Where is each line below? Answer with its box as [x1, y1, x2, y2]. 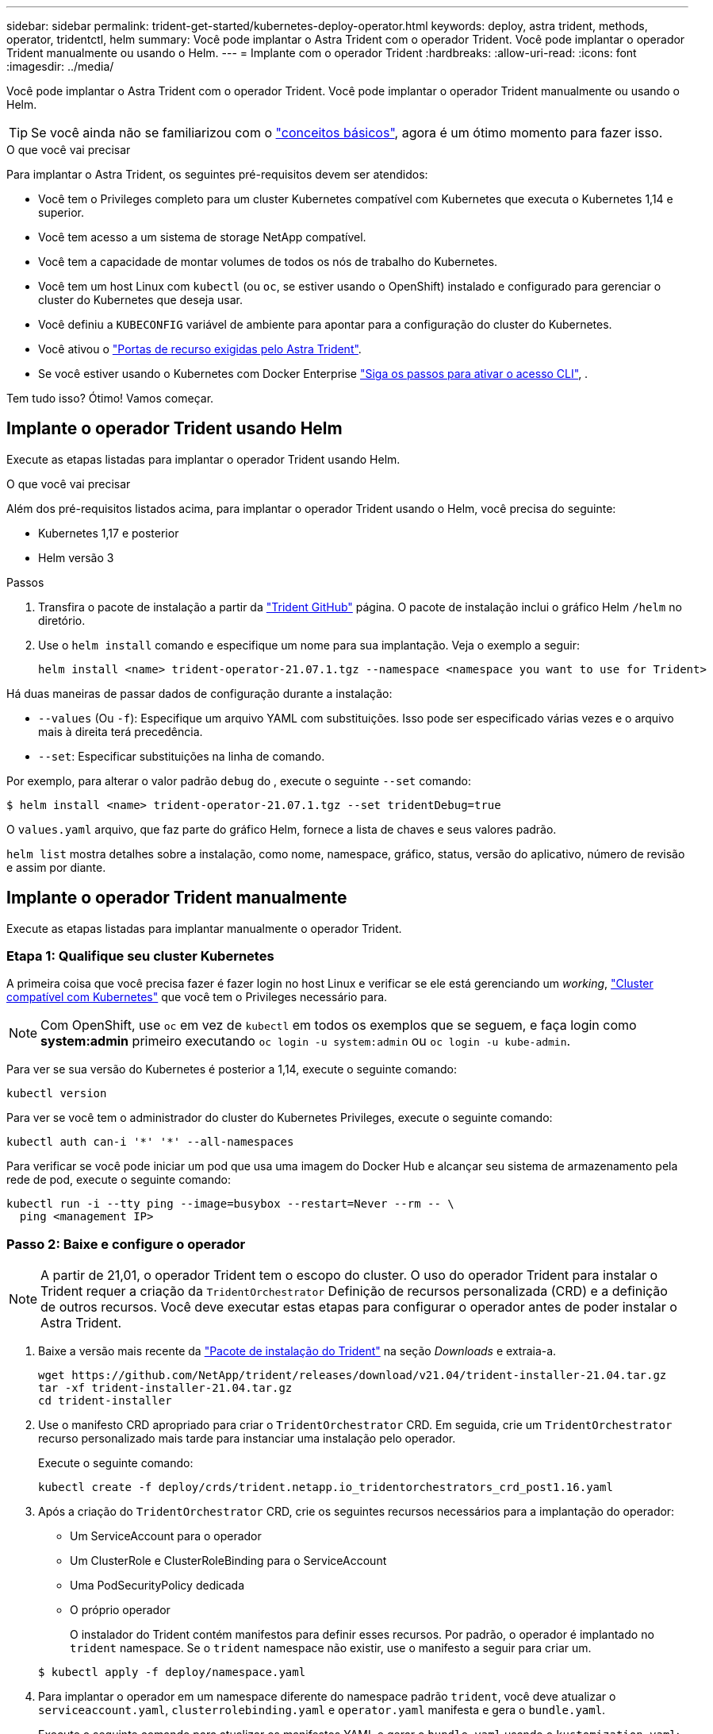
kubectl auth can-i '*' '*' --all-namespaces [6, 1135, 294, 1149]
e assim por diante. [6, 860, 106, 874]
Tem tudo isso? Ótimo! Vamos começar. [6, 391, 214, 405]
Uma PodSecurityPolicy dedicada [70, 1578, 245, 1593]
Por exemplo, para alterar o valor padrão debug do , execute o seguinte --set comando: [6, 773, 472, 788]
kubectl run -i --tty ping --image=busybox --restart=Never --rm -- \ [6, 1197, 454, 1211]
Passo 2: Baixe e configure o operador [6, 1235, 246, 1252]
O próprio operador [70, 1603, 171, 1617]
